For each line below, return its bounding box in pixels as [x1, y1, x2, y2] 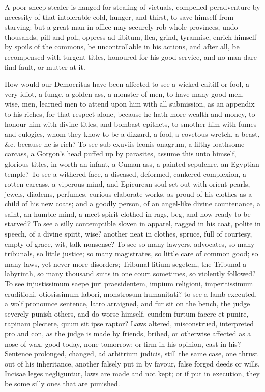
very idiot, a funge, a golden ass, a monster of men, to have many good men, [5, 88, 244, 99]
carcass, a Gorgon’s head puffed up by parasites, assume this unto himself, [5, 148, 237, 159]
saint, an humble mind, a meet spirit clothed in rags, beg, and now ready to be [5, 208, 251, 219]
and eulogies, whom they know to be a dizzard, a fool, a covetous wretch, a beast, [5, 128, 260, 139]
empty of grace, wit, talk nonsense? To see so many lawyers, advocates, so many [5, 238, 255, 249]
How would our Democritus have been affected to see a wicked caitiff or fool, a [5, 79, 250, 89]
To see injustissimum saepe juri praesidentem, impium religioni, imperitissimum [5, 278, 253, 289]
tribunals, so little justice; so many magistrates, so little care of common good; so [5, 248, 258, 259]
